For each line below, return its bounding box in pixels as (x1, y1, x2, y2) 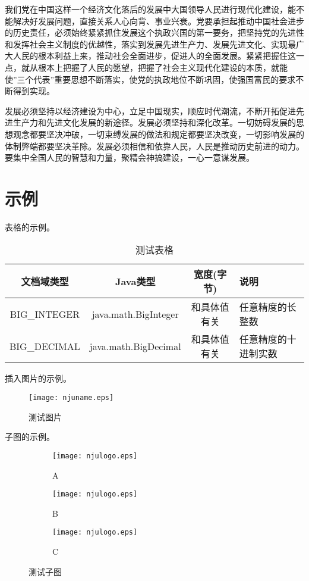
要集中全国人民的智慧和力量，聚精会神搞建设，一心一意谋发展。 (5, 151, 254, 164)
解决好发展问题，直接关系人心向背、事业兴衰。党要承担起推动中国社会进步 (12, 14, 304, 27)
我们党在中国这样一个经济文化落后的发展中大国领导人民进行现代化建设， (5, 3, 288, 15)
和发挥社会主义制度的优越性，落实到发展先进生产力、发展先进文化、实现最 (5, 38, 296, 50)
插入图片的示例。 (5, 372, 71, 385)
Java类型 (115, 274, 156, 289)
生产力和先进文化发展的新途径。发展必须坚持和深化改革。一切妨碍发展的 (12, 116, 296, 129)
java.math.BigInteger (92, 307, 179, 321)
